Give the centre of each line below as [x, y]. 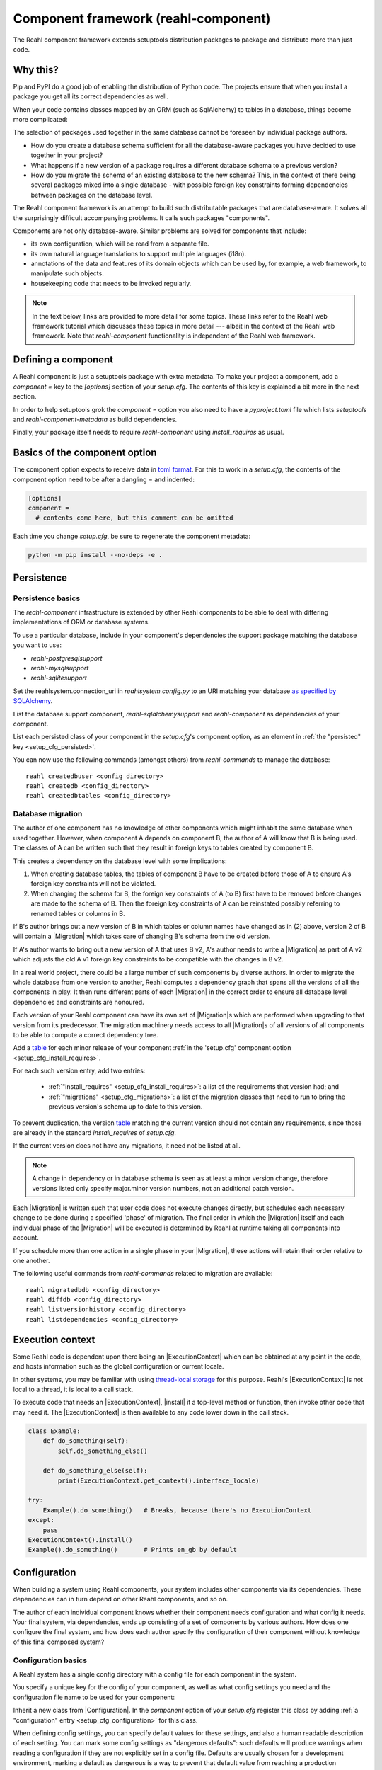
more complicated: [41, 120]
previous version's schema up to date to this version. [126, 1107]
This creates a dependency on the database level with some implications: [120, 861]
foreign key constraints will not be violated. [93, 884]
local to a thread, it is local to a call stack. [73, 1389]
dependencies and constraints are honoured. [79, 1002]
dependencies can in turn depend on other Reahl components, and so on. [121, 1599]
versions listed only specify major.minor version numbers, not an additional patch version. [163, 1188]
